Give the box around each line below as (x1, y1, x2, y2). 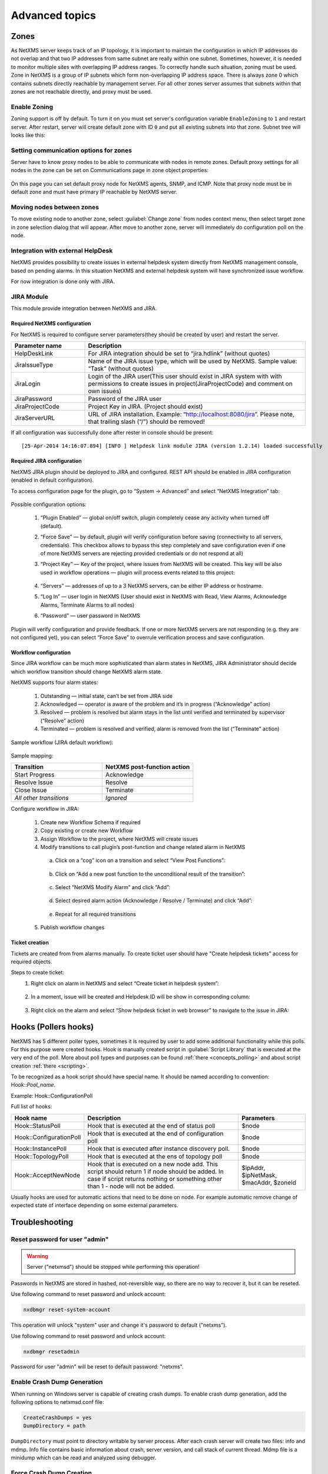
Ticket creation (11, 939, 49, 946)
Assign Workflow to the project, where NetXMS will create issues (40, 835, 198, 843)
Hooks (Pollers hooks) (11, 1022, 94, 1032)
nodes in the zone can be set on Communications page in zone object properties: (11, 167, 209, 174)
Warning (26, 1252, 48, 1259)
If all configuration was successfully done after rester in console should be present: (11, 429, 214, 436)
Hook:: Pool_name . (11, 1081, 56, 1088)
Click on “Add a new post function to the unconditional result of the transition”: (55, 870, 246, 877)
